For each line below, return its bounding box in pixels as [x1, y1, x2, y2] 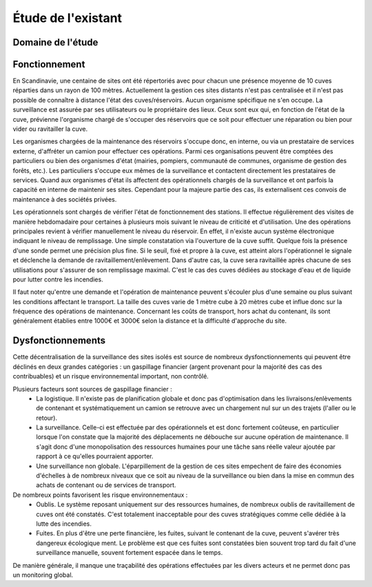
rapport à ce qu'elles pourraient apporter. [36, 452, 154, 460]
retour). [36, 414, 58, 422]
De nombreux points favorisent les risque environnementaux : [12, 491, 188, 499]
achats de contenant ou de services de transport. [36, 481, 176, 489]
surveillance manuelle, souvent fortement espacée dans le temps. [36, 548, 223, 557]
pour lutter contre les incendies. [12, 275, 103, 284]
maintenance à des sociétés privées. [12, 195, 117, 203]
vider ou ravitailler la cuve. [12, 125, 88, 134]
